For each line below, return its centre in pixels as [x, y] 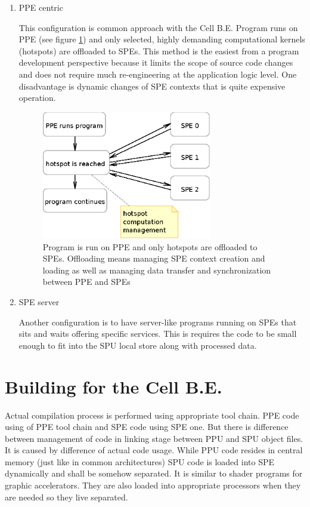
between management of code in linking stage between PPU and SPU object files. [154, 438]
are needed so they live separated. [66, 497]
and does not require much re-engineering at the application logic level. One [158, 74]
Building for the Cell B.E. [114, 386]
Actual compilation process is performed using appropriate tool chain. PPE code [152, 415]
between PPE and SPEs [86, 282]
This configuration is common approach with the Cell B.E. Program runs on [158, 27]
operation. [37, 98]
